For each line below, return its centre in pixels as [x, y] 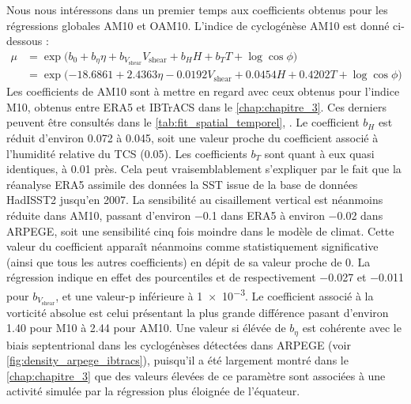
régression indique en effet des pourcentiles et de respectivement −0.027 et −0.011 [205, 277]
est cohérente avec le [352, 328]
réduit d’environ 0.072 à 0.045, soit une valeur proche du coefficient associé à [192, 138]
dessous [25, 41]
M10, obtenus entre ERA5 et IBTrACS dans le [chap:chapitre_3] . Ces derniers [196, 106]
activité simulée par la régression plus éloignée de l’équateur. [153, 391]
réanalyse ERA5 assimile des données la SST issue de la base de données [182, 184]
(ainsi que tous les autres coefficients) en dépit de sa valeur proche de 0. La [189, 261]
